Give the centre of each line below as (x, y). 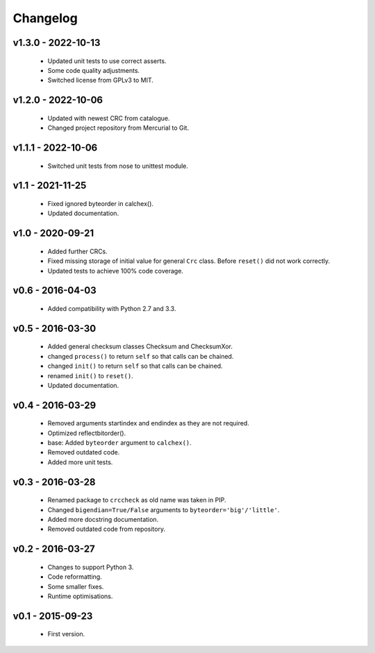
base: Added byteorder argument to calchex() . (120, 443)
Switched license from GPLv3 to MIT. (101, 80)
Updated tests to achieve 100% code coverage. (116, 271)
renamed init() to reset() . (90, 375)
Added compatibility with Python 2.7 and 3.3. (112, 308)
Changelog (45, 18)
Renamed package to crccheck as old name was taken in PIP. (137, 500)
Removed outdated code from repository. (107, 529)
